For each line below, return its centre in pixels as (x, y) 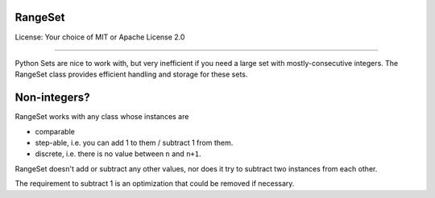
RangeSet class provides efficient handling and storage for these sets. (131, 74)
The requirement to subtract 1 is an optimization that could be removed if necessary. (155, 184)
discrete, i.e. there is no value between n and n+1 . (118, 154)
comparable (55, 131)
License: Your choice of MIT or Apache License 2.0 (100, 37)
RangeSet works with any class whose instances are (102, 117)
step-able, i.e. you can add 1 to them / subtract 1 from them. (134, 142)
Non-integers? (52, 98)
